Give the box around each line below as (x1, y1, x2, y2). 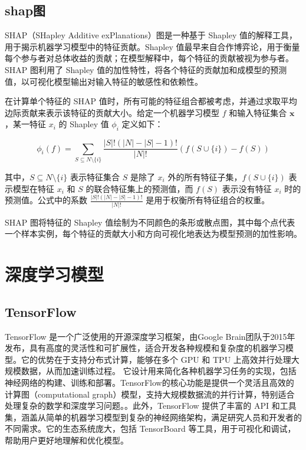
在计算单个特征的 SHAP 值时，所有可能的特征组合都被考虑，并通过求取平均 (5, 95, 297, 107)
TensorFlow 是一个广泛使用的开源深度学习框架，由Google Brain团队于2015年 (5, 330, 295, 342)
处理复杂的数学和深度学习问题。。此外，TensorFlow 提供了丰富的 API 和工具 (5, 399, 297, 412)
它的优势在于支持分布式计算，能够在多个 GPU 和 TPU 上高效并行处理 (21, 353, 291, 365)
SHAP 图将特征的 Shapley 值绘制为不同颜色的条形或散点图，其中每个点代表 (5, 216, 295, 228)
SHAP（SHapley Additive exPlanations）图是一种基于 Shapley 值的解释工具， (5, 29, 297, 41)
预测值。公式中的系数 (5, 194, 87, 206)
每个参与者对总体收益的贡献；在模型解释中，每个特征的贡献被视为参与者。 (5, 52, 294, 64)
